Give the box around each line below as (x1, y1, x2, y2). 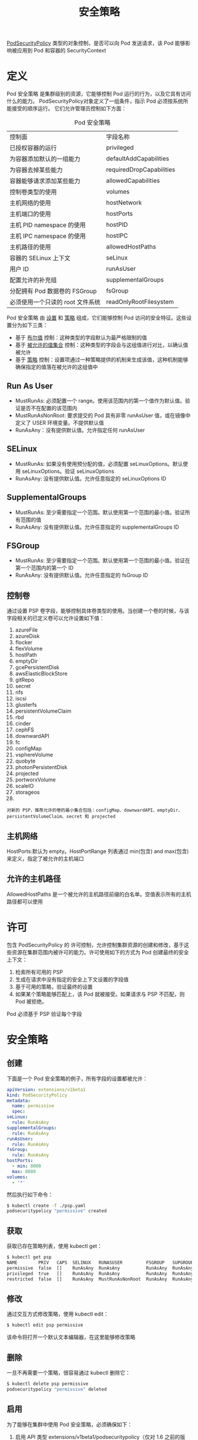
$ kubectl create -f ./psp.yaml (6, 1203, 86, 1209)
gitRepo (15, 676, 35, 683)
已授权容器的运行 (9, 144, 58, 152)
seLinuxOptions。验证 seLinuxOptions (22, 468, 115, 475)
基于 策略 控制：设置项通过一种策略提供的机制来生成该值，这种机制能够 (15, 356, 189, 363)
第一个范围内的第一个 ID (15, 565, 74, 572)
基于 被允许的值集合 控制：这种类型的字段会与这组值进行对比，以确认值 (15, 341, 189, 348)
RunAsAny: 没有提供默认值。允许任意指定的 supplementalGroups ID (15, 523, 179, 531)
